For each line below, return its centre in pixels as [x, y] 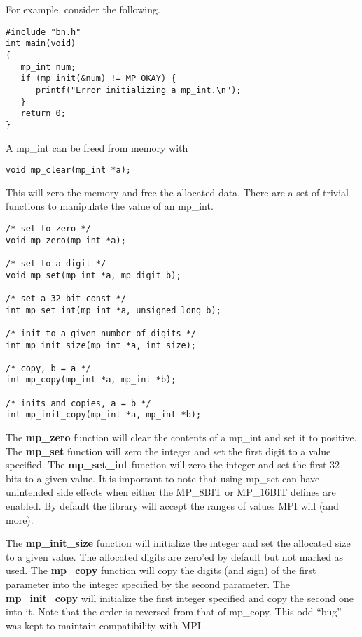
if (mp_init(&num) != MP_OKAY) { [98, 79]
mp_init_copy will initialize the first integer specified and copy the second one [180, 597]
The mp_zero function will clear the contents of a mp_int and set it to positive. [181, 437]
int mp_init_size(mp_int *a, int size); [101, 345]
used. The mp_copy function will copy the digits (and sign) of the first [161, 570]
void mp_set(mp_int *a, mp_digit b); [93, 275]
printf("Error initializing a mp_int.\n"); [138, 90]
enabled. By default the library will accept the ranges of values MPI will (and [172, 506]
